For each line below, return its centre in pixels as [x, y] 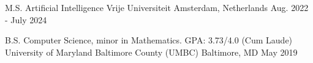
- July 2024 [26, 19]
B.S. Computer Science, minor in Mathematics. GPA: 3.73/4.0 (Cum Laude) [149, 40]
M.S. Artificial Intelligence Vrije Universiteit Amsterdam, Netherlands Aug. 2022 [157, 7]
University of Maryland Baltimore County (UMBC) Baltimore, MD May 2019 [151, 52]
